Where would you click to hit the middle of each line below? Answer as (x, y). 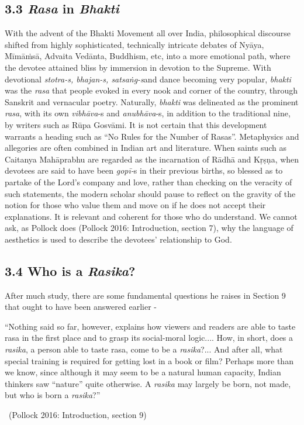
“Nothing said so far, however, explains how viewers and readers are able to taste (150, 326)
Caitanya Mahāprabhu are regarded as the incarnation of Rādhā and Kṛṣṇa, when (152, 159)
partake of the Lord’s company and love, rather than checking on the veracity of (148, 182)
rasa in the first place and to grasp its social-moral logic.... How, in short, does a (149, 338)
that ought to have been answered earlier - (81, 307)
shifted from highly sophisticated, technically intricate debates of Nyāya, (134, 44)
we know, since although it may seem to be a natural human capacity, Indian (143, 372)
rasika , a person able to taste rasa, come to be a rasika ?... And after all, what (144, 349)
